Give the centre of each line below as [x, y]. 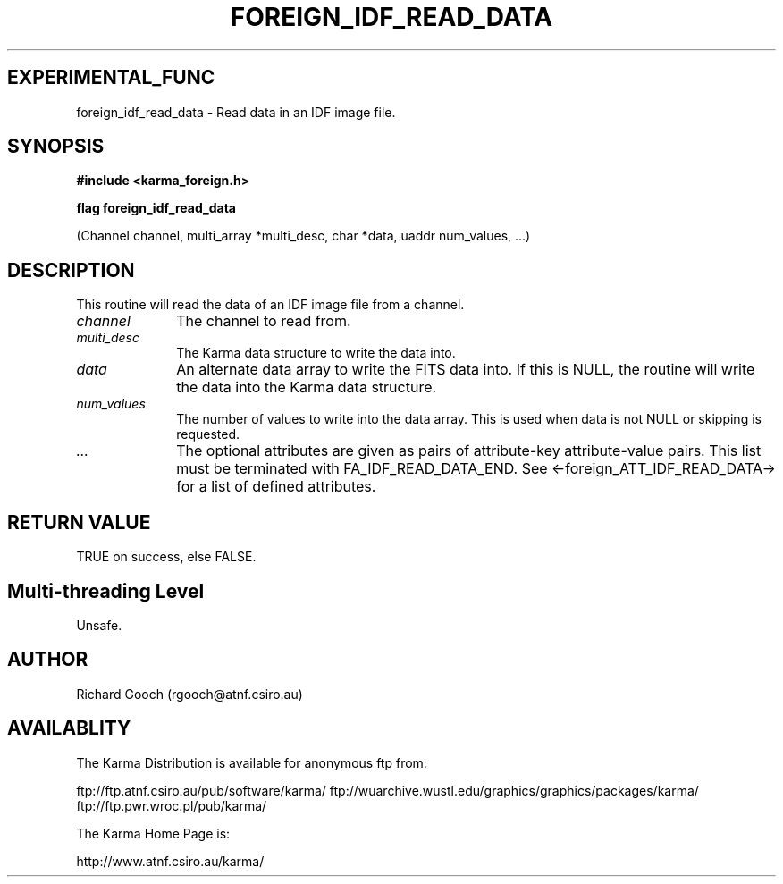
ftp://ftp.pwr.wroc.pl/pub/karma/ [172, 805]
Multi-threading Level [106, 591]
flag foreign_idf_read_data [156, 208]
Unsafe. [99, 625]
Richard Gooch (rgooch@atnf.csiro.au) [189, 694]
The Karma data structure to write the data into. [316, 353]
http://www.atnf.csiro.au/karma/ [170, 861]
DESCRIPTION [71, 270]
